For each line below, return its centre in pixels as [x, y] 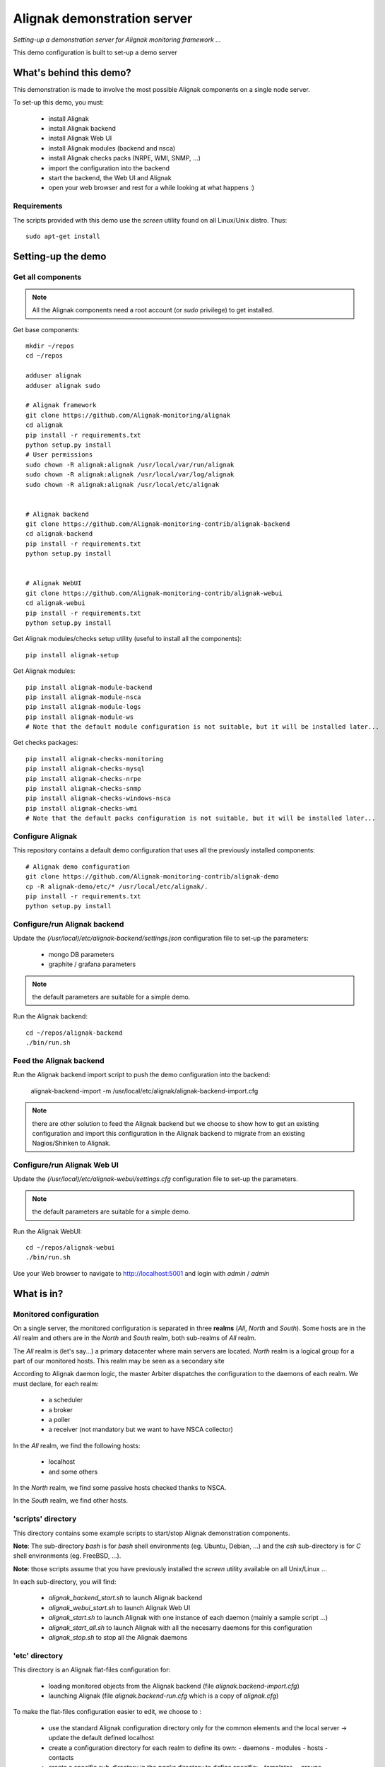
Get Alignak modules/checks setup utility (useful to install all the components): [128, 639]
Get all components [47, 277]
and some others [73, 1472]
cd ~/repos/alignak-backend [74, 1033]
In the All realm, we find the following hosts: [77, 1445]
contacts [61, 1757]
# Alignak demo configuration [78, 867]
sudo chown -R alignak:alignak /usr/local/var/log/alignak [130, 475]
